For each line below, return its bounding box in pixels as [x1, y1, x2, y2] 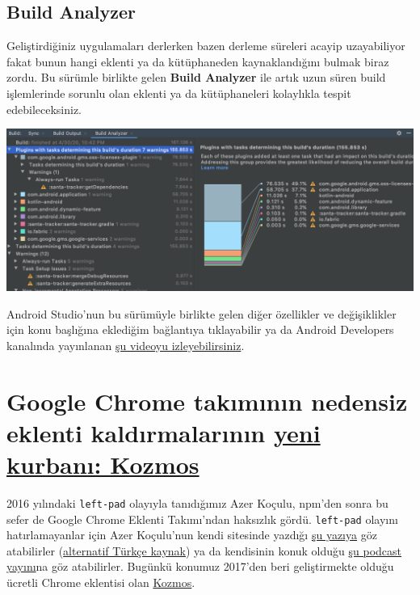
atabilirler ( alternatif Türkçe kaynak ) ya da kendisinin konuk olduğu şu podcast [6, 542, 402, 559]
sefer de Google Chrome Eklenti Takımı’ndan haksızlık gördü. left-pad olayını [6, 510, 398, 527]
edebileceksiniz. [6, 100, 82, 117]
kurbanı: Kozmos [6, 447, 199, 480]
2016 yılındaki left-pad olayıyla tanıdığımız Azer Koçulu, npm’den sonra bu [6, 494, 388, 511]
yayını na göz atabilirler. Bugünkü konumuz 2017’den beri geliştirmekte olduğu [6, 558, 394, 575]
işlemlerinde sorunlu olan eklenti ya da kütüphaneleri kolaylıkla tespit [6, 84, 351, 101]
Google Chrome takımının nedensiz [6, 384, 408, 417]
